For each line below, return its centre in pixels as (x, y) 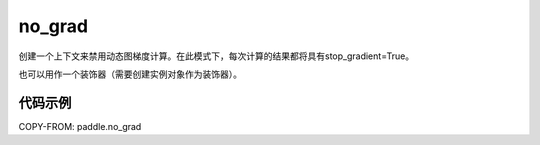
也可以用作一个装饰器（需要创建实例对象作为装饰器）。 (130, 74)
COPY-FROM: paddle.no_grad (80, 126)
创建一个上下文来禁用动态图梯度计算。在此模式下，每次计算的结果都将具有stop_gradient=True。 (216, 56)
